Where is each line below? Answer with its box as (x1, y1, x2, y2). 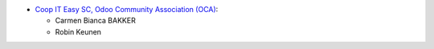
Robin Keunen (55, 27, 102, 36)
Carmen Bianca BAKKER (55, 16, 136, 26)
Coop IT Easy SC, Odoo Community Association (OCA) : (35, 5, 219, 14)
